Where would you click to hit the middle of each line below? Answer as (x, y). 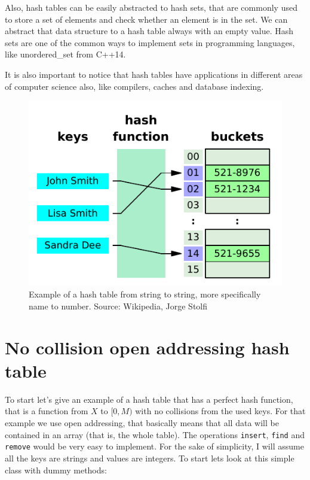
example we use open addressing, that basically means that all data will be (142, 423)
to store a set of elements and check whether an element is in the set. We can (146, 19)
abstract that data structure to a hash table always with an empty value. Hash (149, 31)
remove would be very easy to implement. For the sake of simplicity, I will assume (154, 446)
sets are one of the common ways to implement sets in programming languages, (150, 42)
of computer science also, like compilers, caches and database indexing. (134, 86)
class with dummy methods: (56, 470)
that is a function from (47, 411)
